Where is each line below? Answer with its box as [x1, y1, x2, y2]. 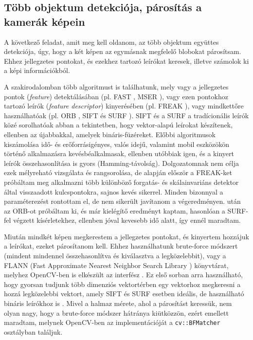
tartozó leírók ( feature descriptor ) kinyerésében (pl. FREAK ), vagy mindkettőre [4, 101, 244, 111]
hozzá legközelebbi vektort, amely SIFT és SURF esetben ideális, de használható [4, 288, 244, 299]
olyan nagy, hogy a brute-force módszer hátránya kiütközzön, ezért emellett [4, 307, 229, 318]
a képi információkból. [4, 65, 70, 75]
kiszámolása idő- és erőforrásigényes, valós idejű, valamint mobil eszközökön [4, 139, 229, 149]
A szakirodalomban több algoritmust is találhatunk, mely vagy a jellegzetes [4, 81, 229, 91]
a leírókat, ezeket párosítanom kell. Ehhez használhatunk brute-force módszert [4, 241, 238, 251]
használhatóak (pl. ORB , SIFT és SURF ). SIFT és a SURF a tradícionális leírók [4, 110, 249, 120]
